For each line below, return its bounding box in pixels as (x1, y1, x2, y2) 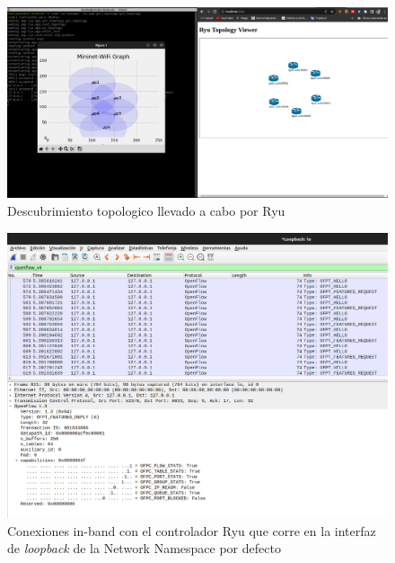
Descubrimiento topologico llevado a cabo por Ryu (7, 201, 285, 219)
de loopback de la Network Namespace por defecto (7, 539, 281, 558)
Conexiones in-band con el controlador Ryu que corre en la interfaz (7, 521, 376, 540)
